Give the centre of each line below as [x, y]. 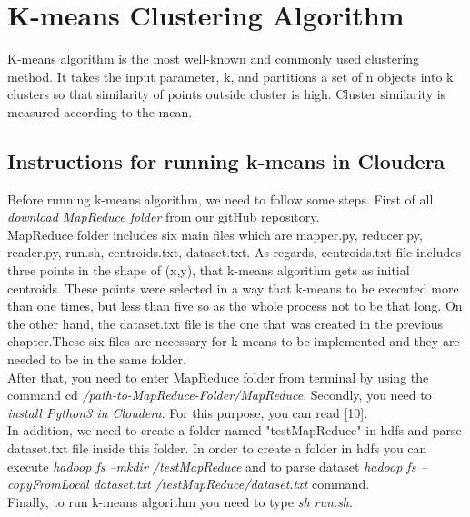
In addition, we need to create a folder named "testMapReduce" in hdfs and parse [235, 430]
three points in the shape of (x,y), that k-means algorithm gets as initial [209, 270]
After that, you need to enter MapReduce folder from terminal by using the [218, 377]
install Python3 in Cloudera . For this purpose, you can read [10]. [188, 412]
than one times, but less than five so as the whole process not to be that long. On [235, 306]
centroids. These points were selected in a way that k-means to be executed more [233, 288]
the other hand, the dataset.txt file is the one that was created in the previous [225, 323]
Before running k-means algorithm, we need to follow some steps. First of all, [222, 199]
